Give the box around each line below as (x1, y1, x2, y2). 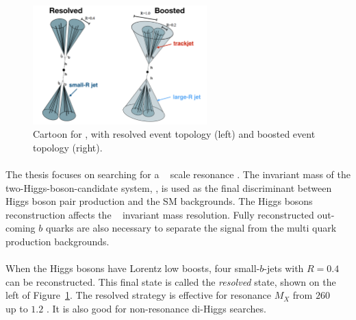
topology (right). (33, 140, 103, 154)
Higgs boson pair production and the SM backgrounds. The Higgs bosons (5, 194, 313, 208)
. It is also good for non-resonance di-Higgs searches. (46, 301, 266, 315)
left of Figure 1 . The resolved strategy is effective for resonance (5, 288, 271, 302)
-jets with (264, 261, 304, 275)
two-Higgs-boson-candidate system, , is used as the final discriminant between (5, 180, 332, 195)
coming (5, 221, 36, 235)
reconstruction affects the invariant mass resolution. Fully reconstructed (5, 207, 314, 221)
